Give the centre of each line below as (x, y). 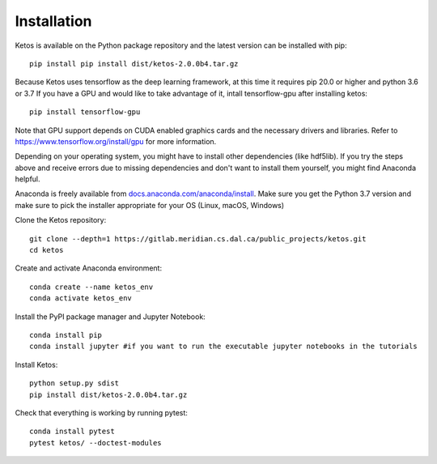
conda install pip (66, 335)
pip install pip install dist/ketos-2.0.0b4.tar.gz (134, 64)
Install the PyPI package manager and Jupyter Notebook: (110, 317)
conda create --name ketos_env (91, 287)
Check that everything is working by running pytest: (101, 412)
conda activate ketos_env (81, 298)
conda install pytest (72, 432)
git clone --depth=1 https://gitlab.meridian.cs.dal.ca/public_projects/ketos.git (198, 238)
